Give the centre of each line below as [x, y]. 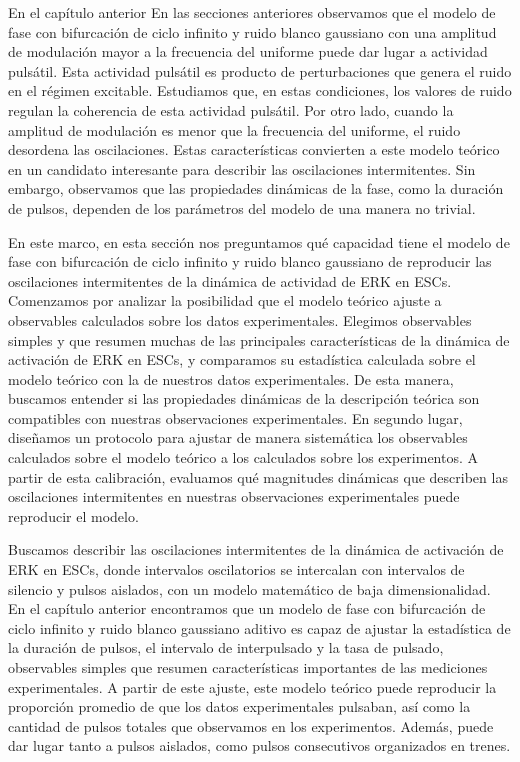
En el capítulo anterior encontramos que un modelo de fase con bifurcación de [247, 608]
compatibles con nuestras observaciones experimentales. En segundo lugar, [235, 417]
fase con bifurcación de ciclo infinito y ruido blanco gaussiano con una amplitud [252, 31]
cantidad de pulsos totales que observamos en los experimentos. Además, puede [251, 725]
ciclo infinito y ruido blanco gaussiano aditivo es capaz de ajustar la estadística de [259, 627]
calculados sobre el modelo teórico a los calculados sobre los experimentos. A [243, 457]
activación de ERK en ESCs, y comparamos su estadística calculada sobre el [242, 359]
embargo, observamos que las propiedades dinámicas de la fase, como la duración [256, 188]
